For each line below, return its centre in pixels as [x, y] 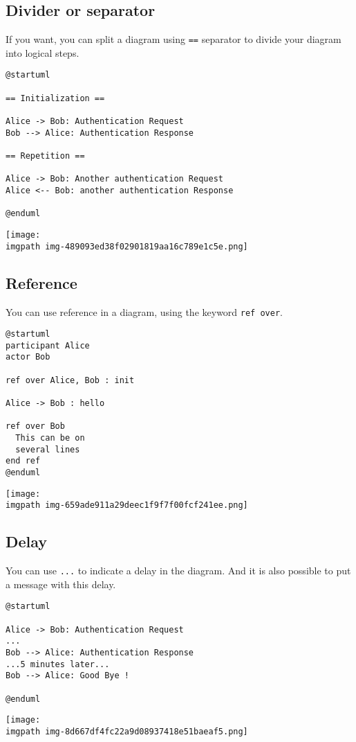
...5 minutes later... [58, 664]
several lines [48, 449]
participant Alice [48, 345]
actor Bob [28, 357]
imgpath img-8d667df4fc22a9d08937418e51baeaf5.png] [127, 732]
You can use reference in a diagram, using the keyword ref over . [144, 311]
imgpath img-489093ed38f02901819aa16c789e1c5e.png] [127, 246]
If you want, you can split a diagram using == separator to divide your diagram [174, 39]
